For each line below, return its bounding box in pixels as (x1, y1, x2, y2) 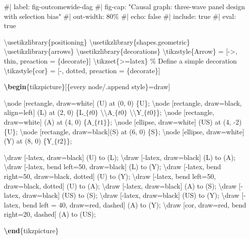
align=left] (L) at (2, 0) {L (4, 107, 84, 117)
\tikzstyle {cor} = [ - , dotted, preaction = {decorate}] (4, 65, 160, 75)
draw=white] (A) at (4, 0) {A (4, 116, 92, 127)
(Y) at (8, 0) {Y (4, 136, 52, 146)
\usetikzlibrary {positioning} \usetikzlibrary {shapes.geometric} (4, 36, 190, 47)
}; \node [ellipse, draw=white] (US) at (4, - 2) (107, 116, 242, 127)
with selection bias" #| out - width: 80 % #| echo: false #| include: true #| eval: (4, 11, 236, 21)
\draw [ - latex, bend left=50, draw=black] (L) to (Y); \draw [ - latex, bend (4, 161, 221, 172)
